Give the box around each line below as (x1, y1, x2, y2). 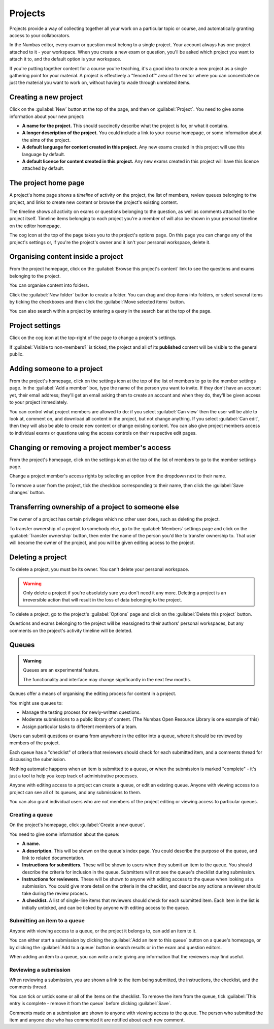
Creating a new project (9, 93, 83, 102)
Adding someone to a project (9, 364, 103, 373)
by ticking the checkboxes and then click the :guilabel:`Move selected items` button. (9, 299, 185, 305)
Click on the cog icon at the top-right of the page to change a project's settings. (9, 335, 177, 341)
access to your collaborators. (9, 32, 71, 38)
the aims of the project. (22, 137, 71, 143)
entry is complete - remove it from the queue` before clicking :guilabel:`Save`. (9, 1001, 172, 1007)
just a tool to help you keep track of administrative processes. (9, 773, 139, 779)
